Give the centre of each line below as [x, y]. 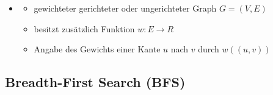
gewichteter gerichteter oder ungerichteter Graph [125, 8]
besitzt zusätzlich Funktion [84, 28]
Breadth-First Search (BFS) [95, 82]
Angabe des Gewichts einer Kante [97, 49]
